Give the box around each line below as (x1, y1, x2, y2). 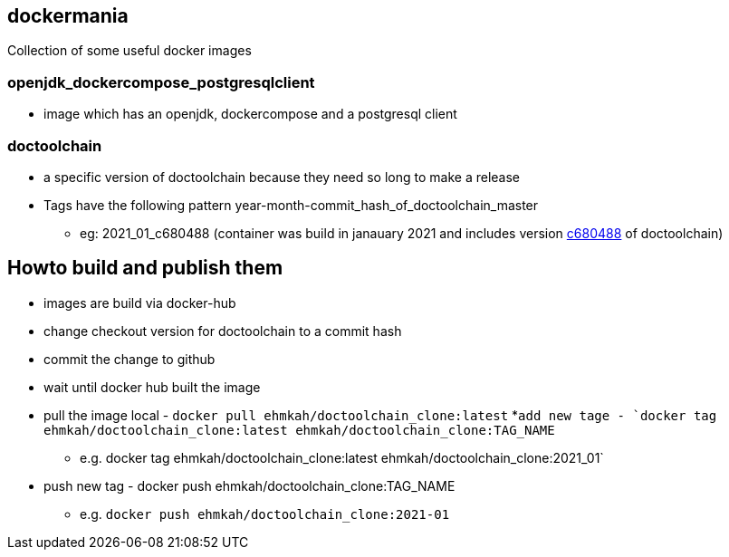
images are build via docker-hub (43, 294, 236, 311)
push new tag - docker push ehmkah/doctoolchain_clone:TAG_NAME (43, 477, 456, 494)
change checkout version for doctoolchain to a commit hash (43, 322, 402, 339)
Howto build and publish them (7, 256, 283, 280)
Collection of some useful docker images (7, 43, 252, 59)
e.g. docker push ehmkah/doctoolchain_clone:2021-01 (80, 505, 450, 522)
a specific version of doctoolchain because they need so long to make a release (43, 168, 520, 185)
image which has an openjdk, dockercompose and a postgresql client (43, 106, 457, 122)
